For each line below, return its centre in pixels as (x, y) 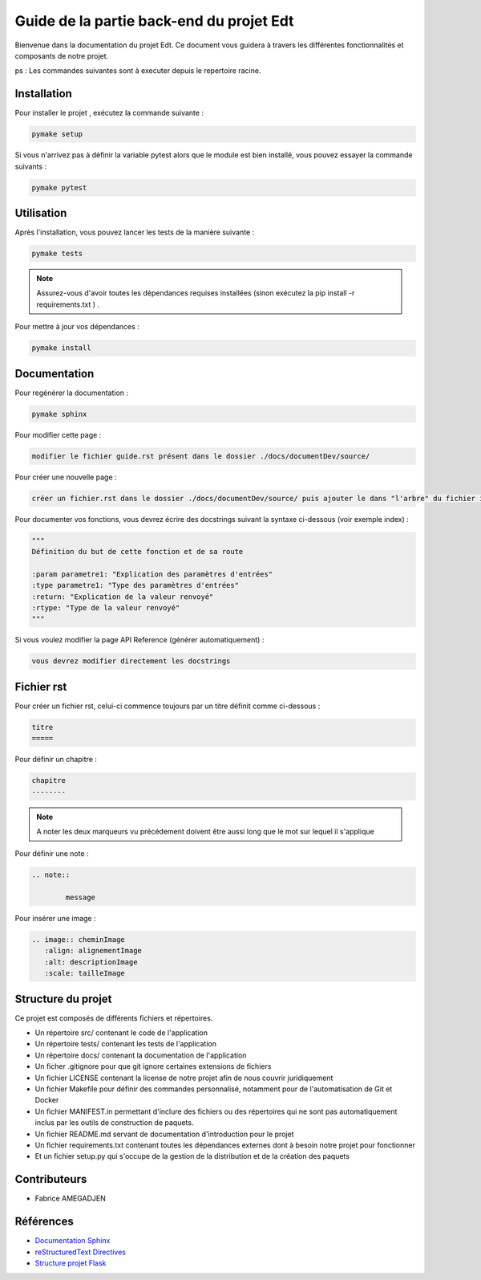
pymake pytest (59, 188)
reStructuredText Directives (80, 1252)
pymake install (61, 348)
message (81, 898)
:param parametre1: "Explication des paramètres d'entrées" (152, 574)
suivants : (31, 166)
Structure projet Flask (71, 1263)
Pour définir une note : (52, 854)
